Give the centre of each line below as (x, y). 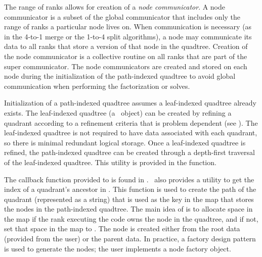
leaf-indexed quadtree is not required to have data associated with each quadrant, (131, 133)
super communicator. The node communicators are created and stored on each (126, 66)
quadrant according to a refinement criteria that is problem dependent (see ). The (131, 122)
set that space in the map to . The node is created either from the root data (122, 228)
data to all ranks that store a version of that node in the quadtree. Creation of (126, 46)
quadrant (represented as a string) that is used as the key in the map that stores (129, 199)
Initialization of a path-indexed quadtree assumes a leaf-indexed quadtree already (130, 103)
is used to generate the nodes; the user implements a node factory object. (118, 248)
